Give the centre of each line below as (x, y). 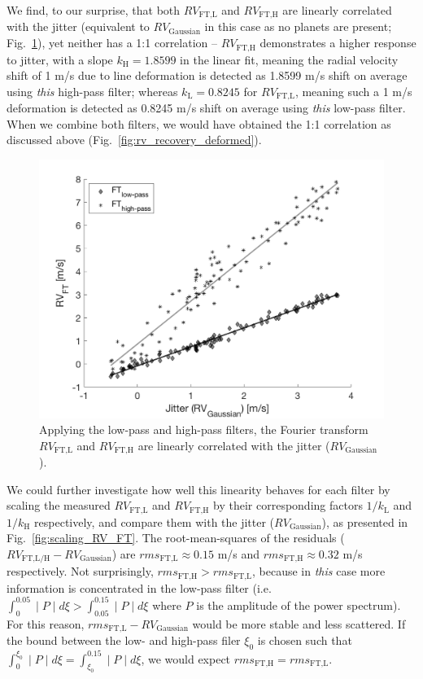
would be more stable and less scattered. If (299, 623)
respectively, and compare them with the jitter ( (155, 521)
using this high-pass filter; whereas (92, 91)
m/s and (239, 553)
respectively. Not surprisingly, (80, 571)
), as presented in (365, 521)
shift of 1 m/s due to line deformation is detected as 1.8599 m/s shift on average (207, 75)
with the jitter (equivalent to (78, 26)
